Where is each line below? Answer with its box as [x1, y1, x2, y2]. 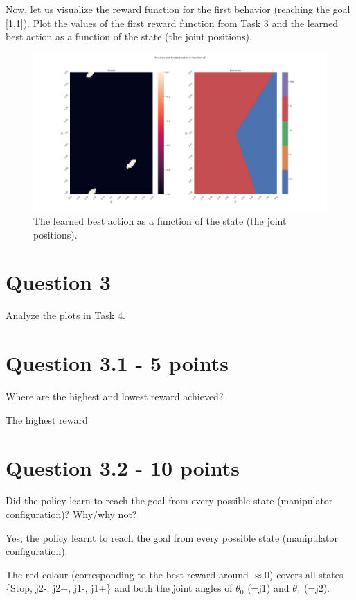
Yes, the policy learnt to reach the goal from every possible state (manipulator [6, 530, 338, 545]
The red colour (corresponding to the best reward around [6, 567, 249, 581]
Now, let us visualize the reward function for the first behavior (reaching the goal [6, 2, 350, 16]
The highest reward [6, 412, 88, 427]
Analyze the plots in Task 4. [6, 308, 125, 323]
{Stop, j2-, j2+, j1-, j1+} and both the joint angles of [6, 581, 233, 595]
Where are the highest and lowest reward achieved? [6, 389, 224, 404]
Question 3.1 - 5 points [6, 349, 229, 377]
